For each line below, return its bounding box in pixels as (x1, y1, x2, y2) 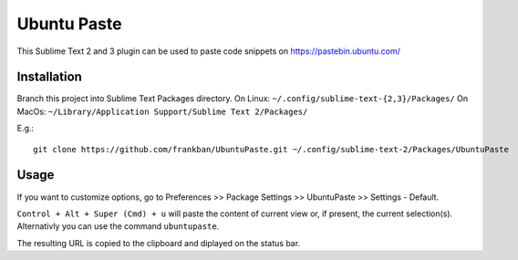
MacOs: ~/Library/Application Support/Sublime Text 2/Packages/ (16, 106, 308, 117)
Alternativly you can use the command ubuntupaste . (16, 221, 220, 232)
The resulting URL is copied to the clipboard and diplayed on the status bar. (16, 237, 301, 248)
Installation (16, 69, 82, 85)
